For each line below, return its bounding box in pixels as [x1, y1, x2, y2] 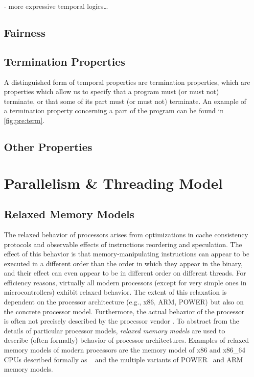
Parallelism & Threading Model [4, 173, 223, 193]
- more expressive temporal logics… [4, 1, 108, 11]
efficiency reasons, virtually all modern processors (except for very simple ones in [4, 277, 247, 287]
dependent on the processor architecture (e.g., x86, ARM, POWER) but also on [4, 297, 244, 307]
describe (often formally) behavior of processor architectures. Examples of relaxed [4, 335, 249, 345]
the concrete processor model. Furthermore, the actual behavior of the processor [4, 306, 245, 316]
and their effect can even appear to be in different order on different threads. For [4, 268, 246, 278]
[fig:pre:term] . [4, 115, 45, 125]
